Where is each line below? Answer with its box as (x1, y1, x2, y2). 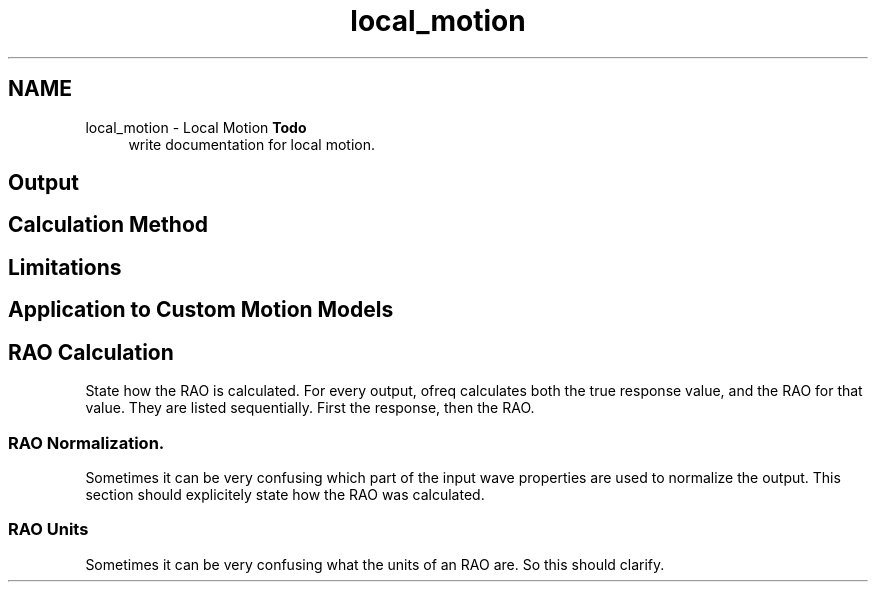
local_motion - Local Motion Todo (85, 118, 307, 136)
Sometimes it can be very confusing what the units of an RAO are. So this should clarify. (85, 555, 665, 573)
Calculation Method (8, 212, 209, 238)
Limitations (8, 254, 122, 280)
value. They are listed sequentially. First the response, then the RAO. (85, 399, 535, 417)
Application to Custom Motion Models (8, 297, 394, 323)
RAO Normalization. (8, 432, 165, 453)
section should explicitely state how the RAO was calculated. (85, 485, 485, 503)
